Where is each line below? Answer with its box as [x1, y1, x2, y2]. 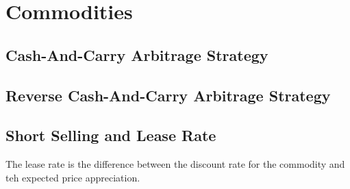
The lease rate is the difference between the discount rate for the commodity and [5, 157, 345, 171]
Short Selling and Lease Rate [5, 125, 216, 146]
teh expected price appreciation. [5, 170, 140, 184]
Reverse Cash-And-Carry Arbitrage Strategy [5, 84, 331, 105]
